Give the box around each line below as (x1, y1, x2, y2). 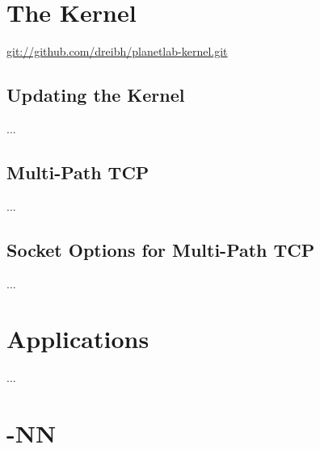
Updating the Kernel (6, 82, 185, 107)
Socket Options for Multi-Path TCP (6, 237, 315, 262)
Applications (6, 322, 149, 355)
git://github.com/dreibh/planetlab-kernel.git (6, 43, 228, 60)
